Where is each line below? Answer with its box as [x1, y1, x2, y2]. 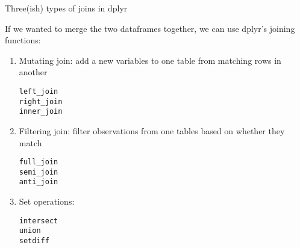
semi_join [19, 167, 58, 176]
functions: [5, 34, 41, 46]
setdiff [19, 237, 49, 245]
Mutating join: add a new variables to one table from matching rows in [19, 54, 281, 66]
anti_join [19, 178, 58, 187]
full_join [19, 158, 58, 167]
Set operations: [19, 195, 75, 208]
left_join [19, 87, 58, 96]
